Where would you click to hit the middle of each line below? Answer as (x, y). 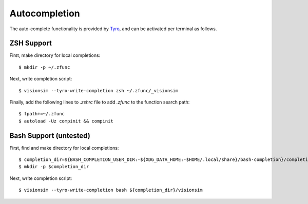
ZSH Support (31, 43)
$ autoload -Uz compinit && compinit (66, 121)
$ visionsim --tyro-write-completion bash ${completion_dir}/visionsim (111, 190)
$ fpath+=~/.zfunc (42, 114)
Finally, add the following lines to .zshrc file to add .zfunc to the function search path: (100, 102)
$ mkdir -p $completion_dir (54, 167)
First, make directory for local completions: (55, 55)
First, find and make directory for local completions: (64, 148)
